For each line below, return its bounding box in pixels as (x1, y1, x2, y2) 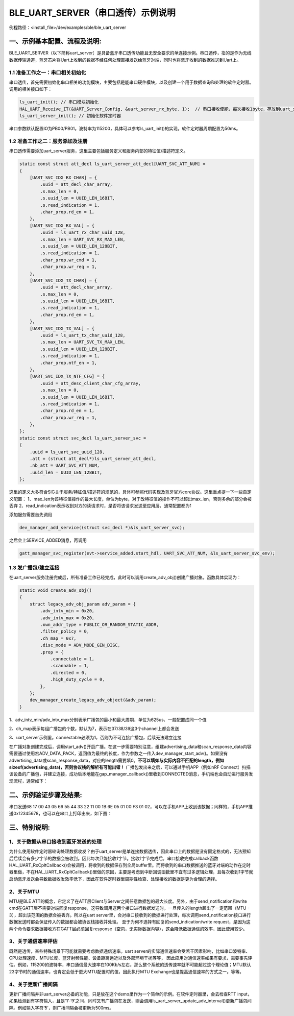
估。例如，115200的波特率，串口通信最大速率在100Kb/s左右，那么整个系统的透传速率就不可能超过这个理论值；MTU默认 (9, 962, 251, 968)
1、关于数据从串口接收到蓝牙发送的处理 (9, 838, 102, 845)
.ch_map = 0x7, (40, 635, 77, 641)
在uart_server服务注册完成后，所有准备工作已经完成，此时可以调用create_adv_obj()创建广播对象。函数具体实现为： (9, 575, 242, 581)
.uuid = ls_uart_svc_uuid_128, (29, 449, 105, 455)
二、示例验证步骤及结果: (9, 791, 83, 799)
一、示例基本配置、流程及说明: (9, 37, 102, 46)
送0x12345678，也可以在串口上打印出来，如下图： (9, 811, 112, 817)
